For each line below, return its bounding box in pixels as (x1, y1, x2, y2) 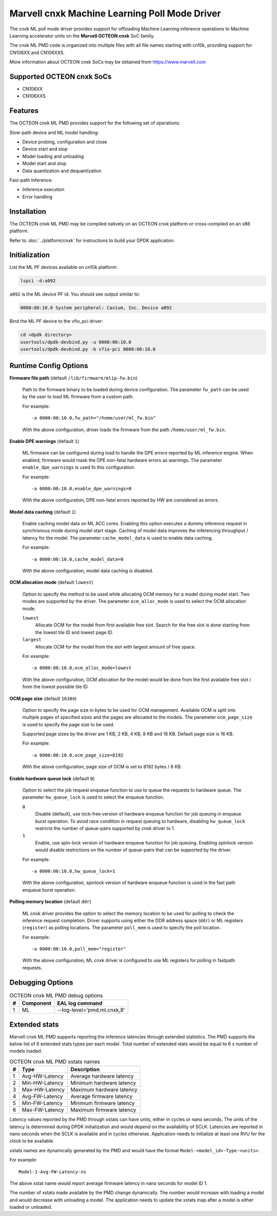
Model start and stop (22, 160, 67, 167)
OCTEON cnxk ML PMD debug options (9, 992, 103, 999)
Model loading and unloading (22, 153, 84, 159)
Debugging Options (9, 978, 74, 987)
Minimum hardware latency (70, 1079, 136, 1086)
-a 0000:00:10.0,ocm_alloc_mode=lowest (31, 665, 132, 671)
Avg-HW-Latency (22, 1073, 64, 1080)
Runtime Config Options (9, 361, 88, 370)
